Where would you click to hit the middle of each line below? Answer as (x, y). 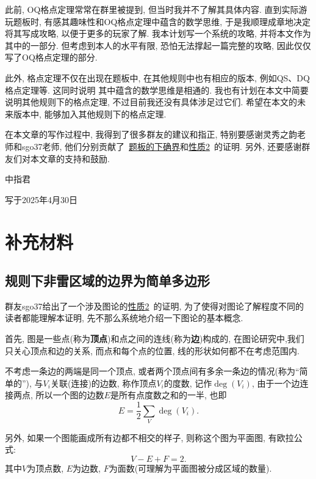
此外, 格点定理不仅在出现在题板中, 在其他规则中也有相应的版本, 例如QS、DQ (157, 77)
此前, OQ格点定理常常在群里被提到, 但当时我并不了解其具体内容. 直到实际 (152, 9)
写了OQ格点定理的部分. (51, 57)
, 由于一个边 (276, 383)
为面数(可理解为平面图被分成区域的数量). (190, 468)
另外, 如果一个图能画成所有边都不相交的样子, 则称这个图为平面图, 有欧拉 (149, 437)
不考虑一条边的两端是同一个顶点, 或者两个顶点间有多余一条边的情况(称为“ (152, 371)
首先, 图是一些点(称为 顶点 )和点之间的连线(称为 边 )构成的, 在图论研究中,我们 (155, 339)
